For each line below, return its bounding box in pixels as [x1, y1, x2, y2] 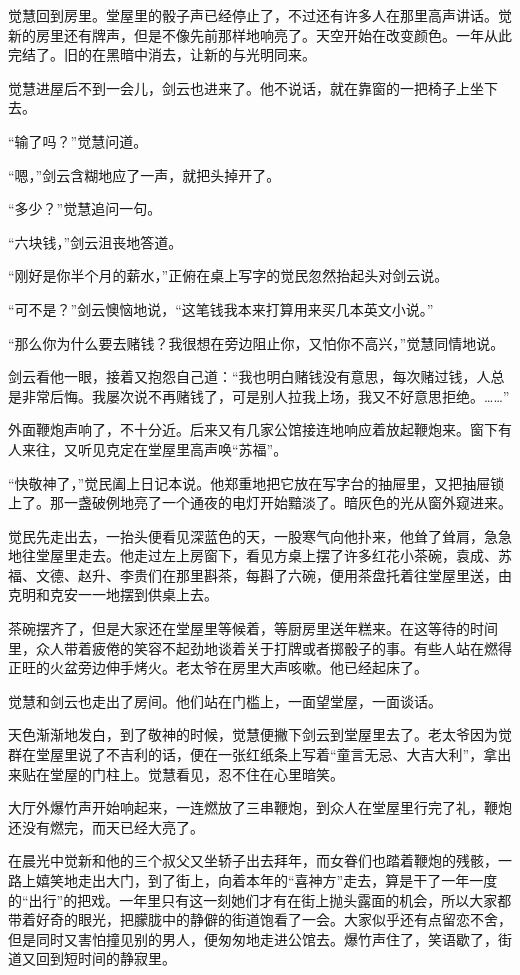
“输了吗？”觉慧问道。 [8, 130, 148, 151]
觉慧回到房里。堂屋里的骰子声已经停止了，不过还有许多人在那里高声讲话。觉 [8, 5, 512, 25]
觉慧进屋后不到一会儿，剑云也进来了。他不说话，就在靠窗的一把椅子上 [8, 77, 470, 98]
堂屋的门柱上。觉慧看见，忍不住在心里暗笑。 [49, 763, 344, 784]
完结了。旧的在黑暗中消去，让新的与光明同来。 [8, 44, 316, 65]
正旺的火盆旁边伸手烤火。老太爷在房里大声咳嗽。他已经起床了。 [8, 657, 428, 678]
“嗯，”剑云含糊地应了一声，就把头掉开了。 [8, 164, 281, 185]
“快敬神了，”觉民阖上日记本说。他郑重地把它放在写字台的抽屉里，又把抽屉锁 [8, 472, 505, 493]
